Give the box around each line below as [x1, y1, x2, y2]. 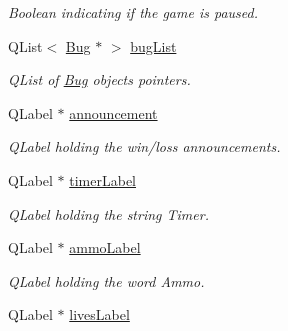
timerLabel [69, 169, 137, 190]
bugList [130, 35, 177, 56]
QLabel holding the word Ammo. [8, 270, 205, 291]
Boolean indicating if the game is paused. [8, 2, 258, 22]
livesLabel [69, 304, 130, 325]
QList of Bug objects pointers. [8, 69, 191, 90]
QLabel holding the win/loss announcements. [8, 136, 281, 157]
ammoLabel [69, 237, 141, 258]
